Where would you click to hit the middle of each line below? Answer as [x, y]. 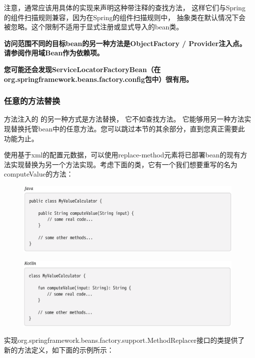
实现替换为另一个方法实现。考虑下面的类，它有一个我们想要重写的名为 [124, 164]
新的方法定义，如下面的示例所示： [59, 350]
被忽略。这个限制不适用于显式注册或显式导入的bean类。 [94, 27]
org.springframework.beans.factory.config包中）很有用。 [99, 79]
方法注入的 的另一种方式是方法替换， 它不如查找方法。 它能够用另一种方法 [124, 119]
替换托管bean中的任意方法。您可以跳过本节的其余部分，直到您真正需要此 [128, 128]
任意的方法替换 [32, 101]
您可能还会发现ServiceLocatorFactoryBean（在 [82, 69]
